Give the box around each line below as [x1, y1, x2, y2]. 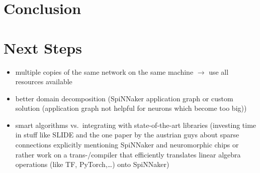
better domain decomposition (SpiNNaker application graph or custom [15, 93, 233, 103]
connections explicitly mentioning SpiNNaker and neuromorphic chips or [15, 139, 239, 150]
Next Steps [4, 37, 82, 58]
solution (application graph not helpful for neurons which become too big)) [15, 103, 247, 113]
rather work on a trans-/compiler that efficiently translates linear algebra [15, 149, 241, 159]
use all [209, 66, 229, 77]
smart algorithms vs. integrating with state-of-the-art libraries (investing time [15, 119, 256, 130]
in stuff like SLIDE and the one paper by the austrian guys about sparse [15, 129, 239, 140]
